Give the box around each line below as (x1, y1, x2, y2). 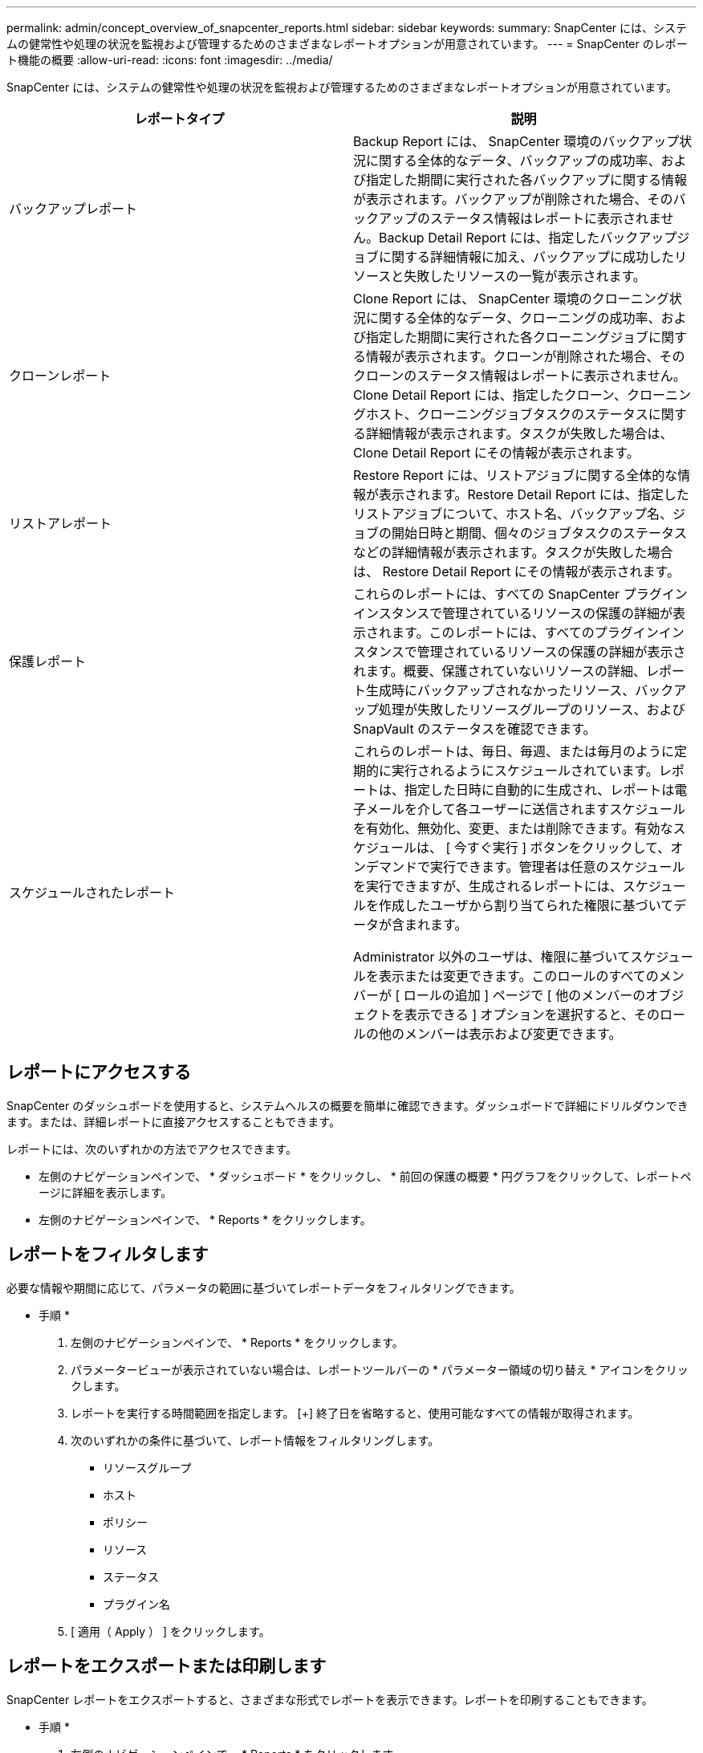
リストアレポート (9, 515, 112, 531)
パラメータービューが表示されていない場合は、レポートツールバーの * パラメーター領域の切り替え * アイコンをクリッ (71, 1362, 689, 1377)
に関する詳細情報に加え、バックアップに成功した (379, 249, 675, 265)
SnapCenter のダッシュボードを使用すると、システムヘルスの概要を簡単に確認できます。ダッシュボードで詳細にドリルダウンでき (6, 1098, 689, 1112)
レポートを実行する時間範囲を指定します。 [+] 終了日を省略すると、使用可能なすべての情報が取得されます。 (71, 1405, 640, 1420)
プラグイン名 (103, 1596, 170, 1611)
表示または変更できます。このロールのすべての (379, 968, 659, 984)
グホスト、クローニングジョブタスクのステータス (353, 406, 648, 422)
